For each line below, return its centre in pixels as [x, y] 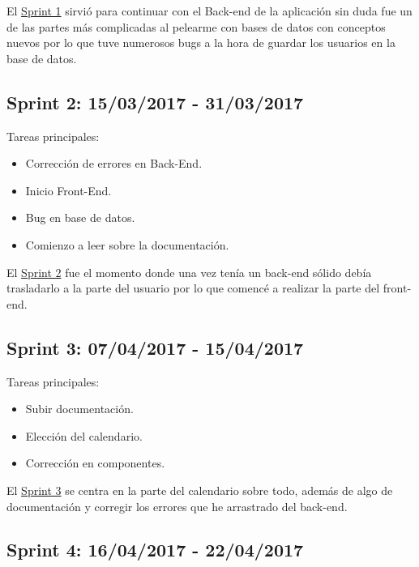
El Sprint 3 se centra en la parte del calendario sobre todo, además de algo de [200, 490]
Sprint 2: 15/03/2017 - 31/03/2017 [155, 102]
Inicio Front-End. [68, 190]
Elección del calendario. [84, 435]
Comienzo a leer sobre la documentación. [127, 244]
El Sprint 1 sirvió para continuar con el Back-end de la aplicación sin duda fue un [209, 11]
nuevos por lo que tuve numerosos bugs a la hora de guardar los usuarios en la [201, 43]
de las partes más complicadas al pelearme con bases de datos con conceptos [196, 26]
